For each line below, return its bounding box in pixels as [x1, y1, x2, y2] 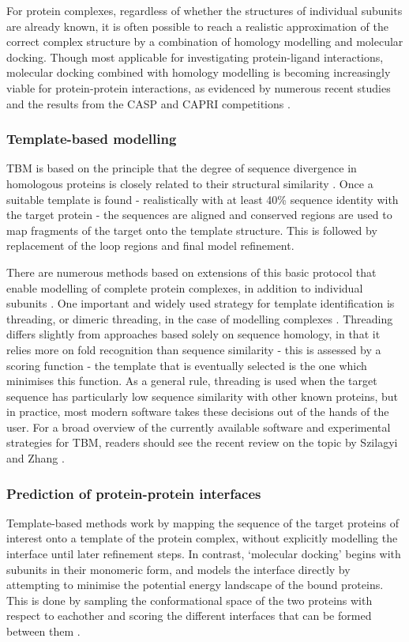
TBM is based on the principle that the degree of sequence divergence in [6, 160, 357, 176]
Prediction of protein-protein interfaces [6, 483, 261, 503]
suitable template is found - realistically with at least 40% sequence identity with [6, 191, 399, 207]
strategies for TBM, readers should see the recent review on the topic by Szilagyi [6, 434, 398, 451]
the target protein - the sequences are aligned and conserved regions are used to [6, 206, 392, 223]
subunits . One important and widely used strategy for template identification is [6, 295, 395, 312]
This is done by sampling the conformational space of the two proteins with [6, 591, 373, 608]
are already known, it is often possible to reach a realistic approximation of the [6, 17, 388, 34]
